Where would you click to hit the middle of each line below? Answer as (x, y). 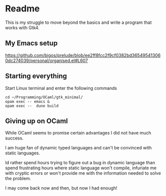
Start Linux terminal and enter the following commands (61, 88)
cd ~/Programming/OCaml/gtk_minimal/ (44, 97)
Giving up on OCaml (37, 121)
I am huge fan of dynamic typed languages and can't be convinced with (79, 148)
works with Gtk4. (22, 27)
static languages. (23, 153)
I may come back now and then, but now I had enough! (61, 188)
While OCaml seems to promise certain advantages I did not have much (78, 133)
